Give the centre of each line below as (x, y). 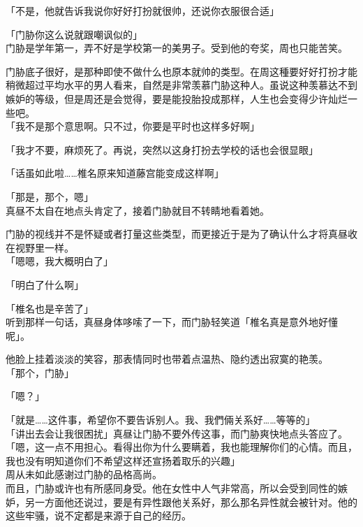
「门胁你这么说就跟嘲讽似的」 (74, 34)
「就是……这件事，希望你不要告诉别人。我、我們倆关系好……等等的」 (161, 420)
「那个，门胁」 (40, 372)
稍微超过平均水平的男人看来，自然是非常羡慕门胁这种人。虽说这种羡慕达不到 (181, 85)
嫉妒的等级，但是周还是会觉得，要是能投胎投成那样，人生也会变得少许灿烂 (177, 98)
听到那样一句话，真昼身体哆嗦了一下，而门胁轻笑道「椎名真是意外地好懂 (172, 322)
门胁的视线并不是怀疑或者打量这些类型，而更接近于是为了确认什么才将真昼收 (181, 234)
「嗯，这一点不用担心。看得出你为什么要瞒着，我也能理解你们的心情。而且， (181, 447)
